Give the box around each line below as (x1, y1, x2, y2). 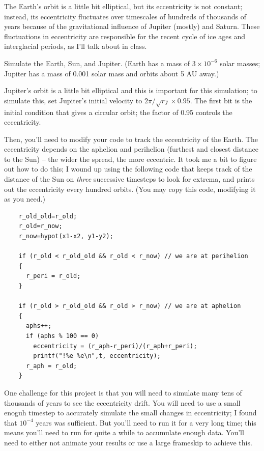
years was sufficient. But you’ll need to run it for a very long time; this (36, 417, 256, 428)
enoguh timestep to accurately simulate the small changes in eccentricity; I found (4, 407, 257, 418)
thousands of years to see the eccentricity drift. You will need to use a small (4, 397, 241, 408)
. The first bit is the (190, 95, 252, 105)
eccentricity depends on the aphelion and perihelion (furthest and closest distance (4, 144, 258, 154)
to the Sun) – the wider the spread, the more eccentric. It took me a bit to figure (4, 153, 257, 164)
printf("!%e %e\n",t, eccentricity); (33, 352, 161, 360)
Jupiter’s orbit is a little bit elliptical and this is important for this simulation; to (4, 85, 257, 96)
